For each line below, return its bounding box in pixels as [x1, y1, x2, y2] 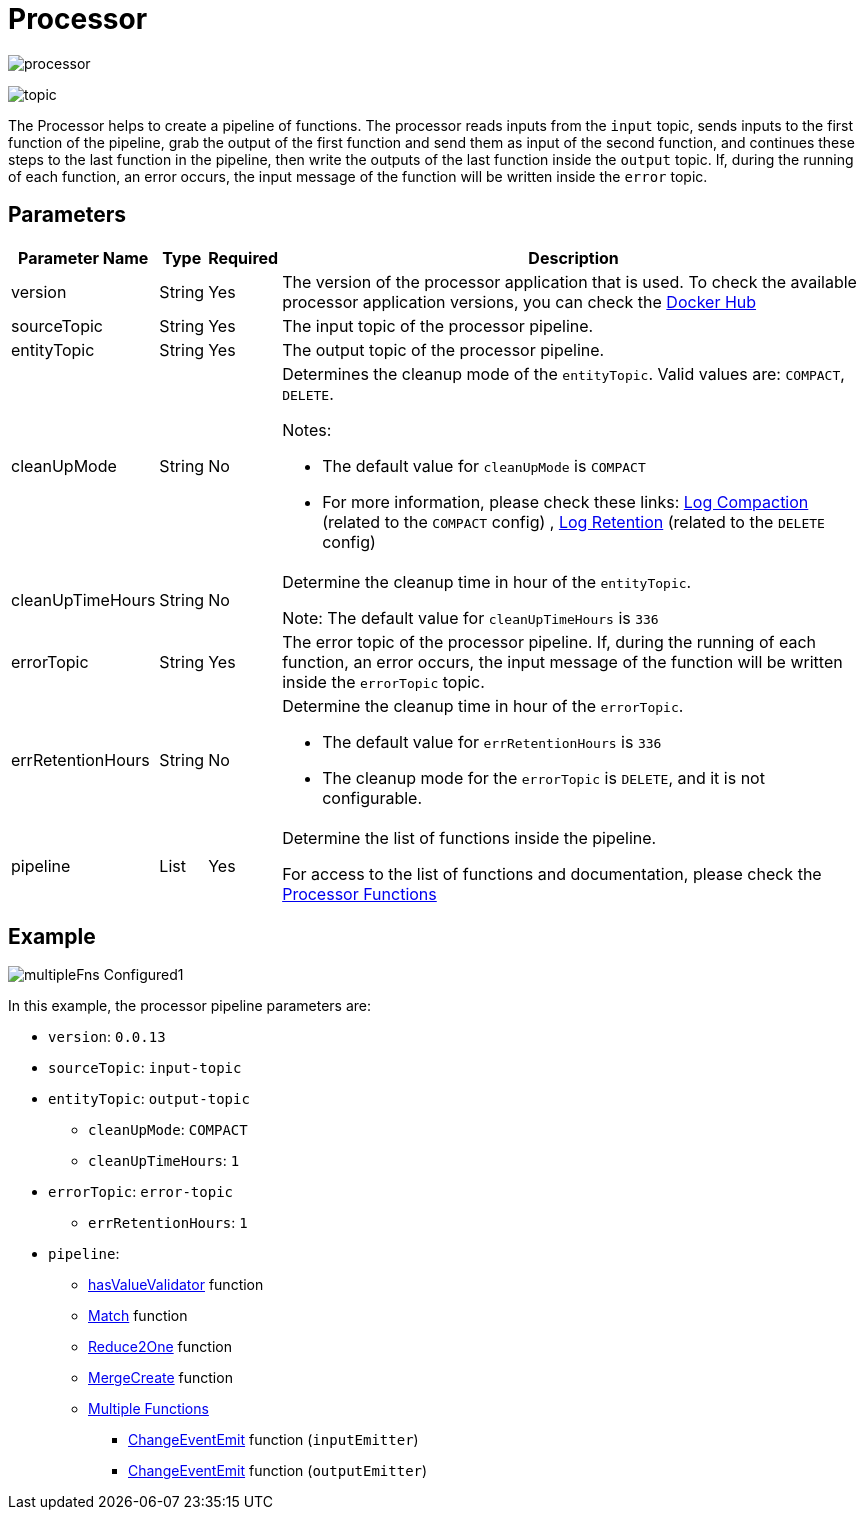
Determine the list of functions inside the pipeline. [282, 827, 657, 848]
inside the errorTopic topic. [282, 671, 485, 692]
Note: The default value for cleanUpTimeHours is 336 [282, 607, 659, 628]
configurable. [322, 787, 423, 808]
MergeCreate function [88, 1369, 233, 1387]
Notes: [282, 419, 332, 440]
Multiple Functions [88, 1400, 209, 1418]
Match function [88, 1307, 188, 1325]
